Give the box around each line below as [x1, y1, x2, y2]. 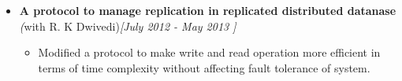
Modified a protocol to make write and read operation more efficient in [38, 44, 381, 61]
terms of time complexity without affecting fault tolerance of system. [38, 59, 370, 75]
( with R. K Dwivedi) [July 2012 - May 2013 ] [19, 17, 236, 34]
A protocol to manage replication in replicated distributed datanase [19, 2, 396, 18]
